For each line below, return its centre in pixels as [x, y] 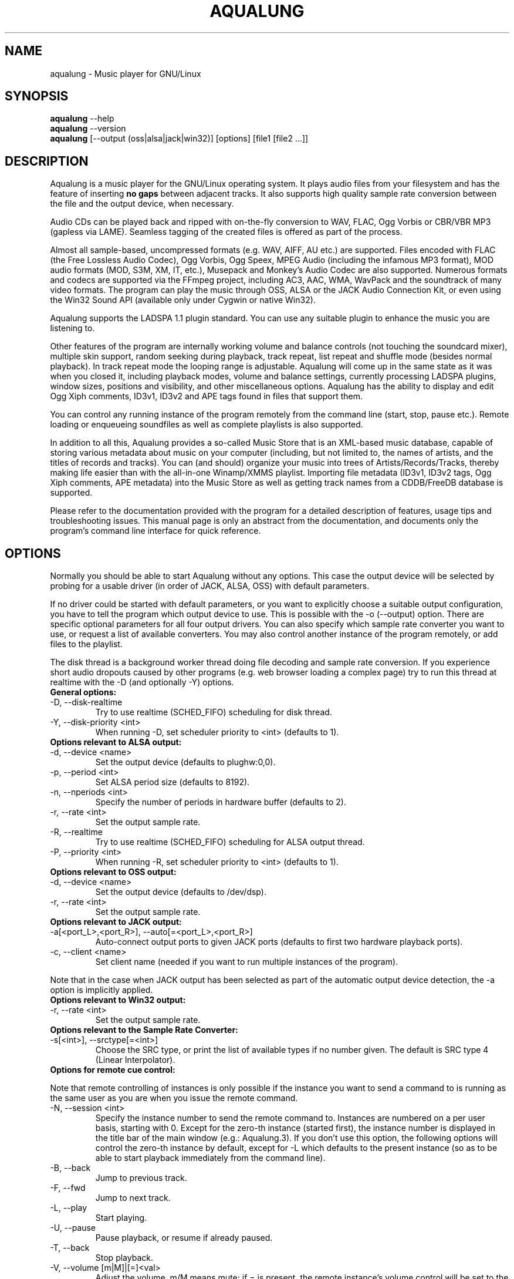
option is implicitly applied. [102, 990]
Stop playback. [124, 1258]
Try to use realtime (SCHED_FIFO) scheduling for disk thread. [214, 712]
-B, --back [70, 1168]
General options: [83, 692]
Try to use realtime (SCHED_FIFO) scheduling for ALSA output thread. [230, 842]
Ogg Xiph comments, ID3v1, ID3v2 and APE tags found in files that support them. [207, 396]
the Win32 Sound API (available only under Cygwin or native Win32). [183, 300]
